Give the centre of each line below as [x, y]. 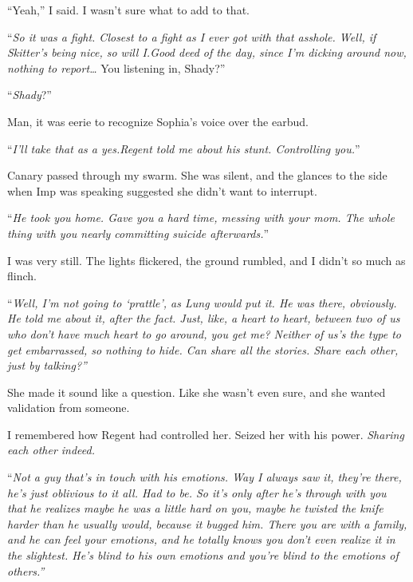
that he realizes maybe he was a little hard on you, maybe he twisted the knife [195, 508]
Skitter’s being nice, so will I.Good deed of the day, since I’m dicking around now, [207, 52]
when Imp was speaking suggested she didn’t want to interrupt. [162, 190]
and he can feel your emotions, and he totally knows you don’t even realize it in [201, 539]
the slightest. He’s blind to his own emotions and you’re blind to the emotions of [203, 555]
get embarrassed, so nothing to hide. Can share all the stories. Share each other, [203, 349]
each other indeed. [51, 450]
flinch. [22, 276]
